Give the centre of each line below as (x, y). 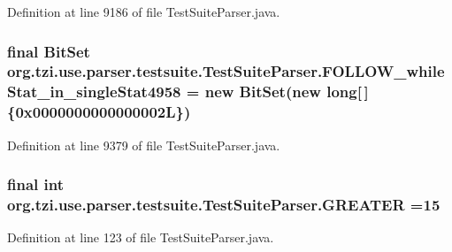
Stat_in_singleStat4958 (94, 92)
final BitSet (49, 51)
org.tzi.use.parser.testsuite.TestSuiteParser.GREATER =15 (224, 205)
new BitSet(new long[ (283, 92)
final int (35, 184)
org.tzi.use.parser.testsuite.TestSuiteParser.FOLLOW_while (226, 71)
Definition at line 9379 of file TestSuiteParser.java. (144, 145)
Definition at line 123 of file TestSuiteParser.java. (141, 237)
